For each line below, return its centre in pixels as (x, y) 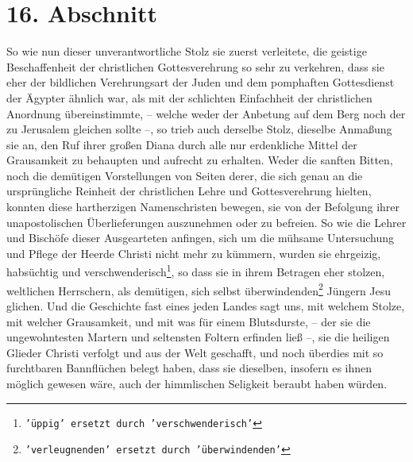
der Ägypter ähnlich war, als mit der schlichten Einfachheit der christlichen (189, 97)
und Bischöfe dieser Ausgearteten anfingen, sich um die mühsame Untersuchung (201, 238)
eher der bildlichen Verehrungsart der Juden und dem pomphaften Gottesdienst (201, 82)
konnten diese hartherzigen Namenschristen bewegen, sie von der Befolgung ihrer (203, 207)
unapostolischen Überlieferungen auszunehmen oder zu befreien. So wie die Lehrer (206, 222)
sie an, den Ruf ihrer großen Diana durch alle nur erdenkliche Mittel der (182, 144)
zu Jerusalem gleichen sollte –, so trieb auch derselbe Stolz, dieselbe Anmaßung (199, 129)
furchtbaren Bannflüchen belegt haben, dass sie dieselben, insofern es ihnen (189, 368)
